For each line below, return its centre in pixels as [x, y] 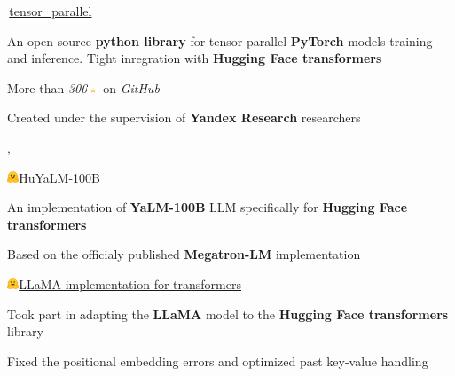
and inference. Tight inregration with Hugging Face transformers [195, 58]
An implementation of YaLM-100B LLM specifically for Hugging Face [208, 207]
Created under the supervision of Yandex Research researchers [184, 117]
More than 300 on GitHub [83, 87]
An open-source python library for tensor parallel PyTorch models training [220, 40]
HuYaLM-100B [60, 177]
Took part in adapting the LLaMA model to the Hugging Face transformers [228, 313]
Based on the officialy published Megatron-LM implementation [184, 254]
